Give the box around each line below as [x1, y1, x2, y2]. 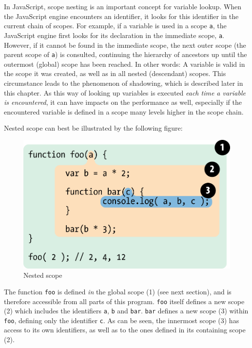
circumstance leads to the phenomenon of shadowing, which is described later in [4, 77, 243, 88]
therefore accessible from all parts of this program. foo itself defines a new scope [4, 296, 245, 306]
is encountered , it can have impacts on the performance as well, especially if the [4, 97, 242, 107]
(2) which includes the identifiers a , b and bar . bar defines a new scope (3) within [4, 306, 249, 316]
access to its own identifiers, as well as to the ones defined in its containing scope [4, 325, 246, 335]
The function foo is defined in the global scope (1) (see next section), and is [4, 286, 232, 296]
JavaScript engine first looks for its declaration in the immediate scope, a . [4, 30, 224, 40]
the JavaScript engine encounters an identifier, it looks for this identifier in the [4, 11, 239, 21]
